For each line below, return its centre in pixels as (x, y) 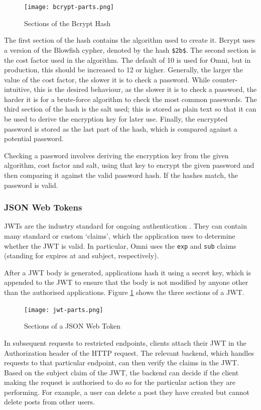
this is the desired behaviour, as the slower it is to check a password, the (145, 89)
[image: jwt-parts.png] (64, 310)
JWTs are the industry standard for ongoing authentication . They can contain (126, 226)
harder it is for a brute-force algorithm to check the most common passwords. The (130, 99)
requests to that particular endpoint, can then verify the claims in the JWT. (122, 363)
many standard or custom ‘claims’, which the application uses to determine (120, 236)
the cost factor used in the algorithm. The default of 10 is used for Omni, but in (127, 60)
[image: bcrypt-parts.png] (69, 7)
